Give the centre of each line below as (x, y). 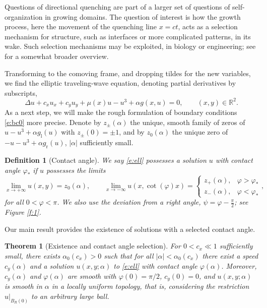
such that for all (129, 255)
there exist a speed (230, 255)
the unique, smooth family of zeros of (188, 122)
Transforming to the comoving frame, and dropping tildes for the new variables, (128, 73)
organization (24, 16)
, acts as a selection (208, 26)
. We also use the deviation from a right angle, (129, 202)
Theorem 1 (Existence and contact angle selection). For (93, 246)
